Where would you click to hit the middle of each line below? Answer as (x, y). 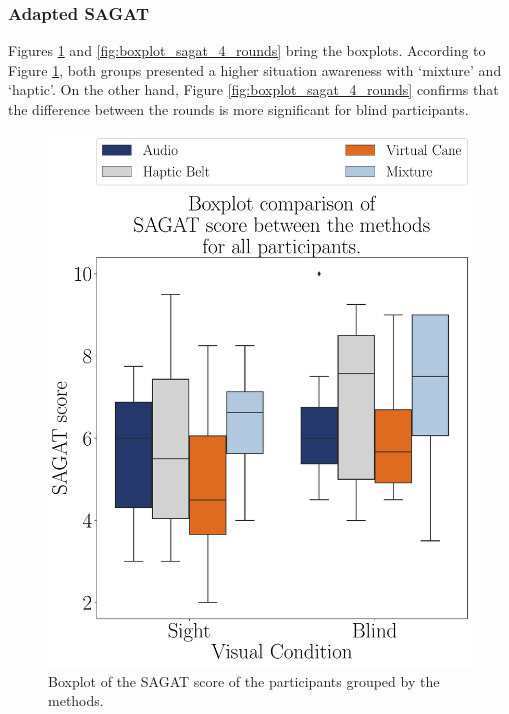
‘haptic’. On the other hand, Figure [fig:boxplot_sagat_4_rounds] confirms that (253, 89)
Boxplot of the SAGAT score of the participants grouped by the (244, 680)
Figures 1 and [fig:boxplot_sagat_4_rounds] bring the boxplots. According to (247, 50)
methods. (76, 700)
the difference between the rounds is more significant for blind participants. (238, 109)
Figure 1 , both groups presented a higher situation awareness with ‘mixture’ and (255, 69)
